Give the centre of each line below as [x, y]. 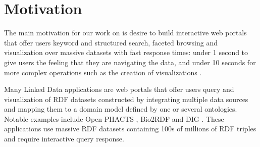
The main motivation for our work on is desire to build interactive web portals [125, 33]
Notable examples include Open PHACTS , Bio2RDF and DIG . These [114, 118]
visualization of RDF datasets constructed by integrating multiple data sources [126, 99]
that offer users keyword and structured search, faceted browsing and [111, 42]
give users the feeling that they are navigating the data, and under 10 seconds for [130, 62]
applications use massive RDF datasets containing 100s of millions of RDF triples [130, 129]
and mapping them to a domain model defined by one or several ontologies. [121, 109]
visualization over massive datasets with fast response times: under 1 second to [126, 52]
